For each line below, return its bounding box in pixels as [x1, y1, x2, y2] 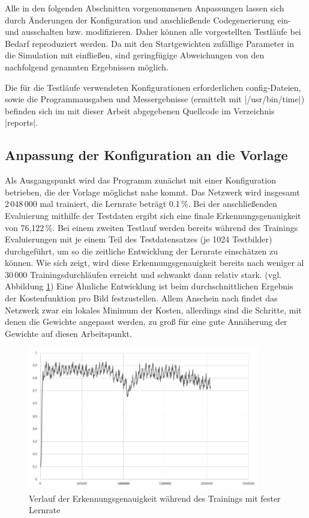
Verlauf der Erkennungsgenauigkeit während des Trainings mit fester [29, 492, 281, 504]
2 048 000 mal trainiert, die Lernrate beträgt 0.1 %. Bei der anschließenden [5, 197, 277, 210]
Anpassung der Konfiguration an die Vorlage [5, 146, 288, 164]
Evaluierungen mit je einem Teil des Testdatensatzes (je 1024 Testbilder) [5, 233, 272, 245]
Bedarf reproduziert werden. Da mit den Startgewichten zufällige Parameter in [5, 37, 294, 49]
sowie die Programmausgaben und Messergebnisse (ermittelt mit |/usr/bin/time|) [5, 93, 305, 105]
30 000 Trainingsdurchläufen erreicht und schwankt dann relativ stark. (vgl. [5, 268, 281, 280]
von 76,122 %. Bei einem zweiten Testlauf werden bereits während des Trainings [5, 221, 298, 233]
